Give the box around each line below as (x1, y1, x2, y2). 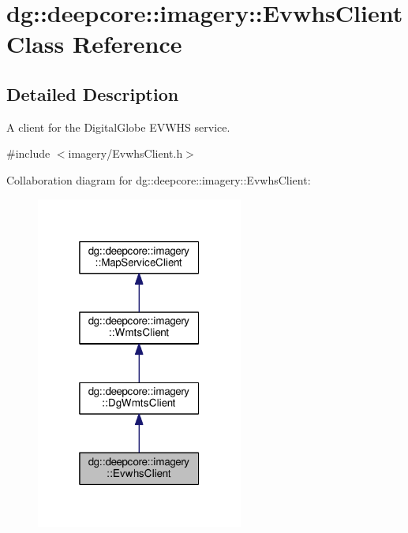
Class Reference (6, 28, 182, 60)
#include (6, 145, 51, 162)
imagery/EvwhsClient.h (68, 145, 183, 162)
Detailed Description (6, 81, 179, 106)
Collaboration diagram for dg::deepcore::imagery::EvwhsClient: (6, 171, 311, 188)
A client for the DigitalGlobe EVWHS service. (6, 118, 230, 135)
